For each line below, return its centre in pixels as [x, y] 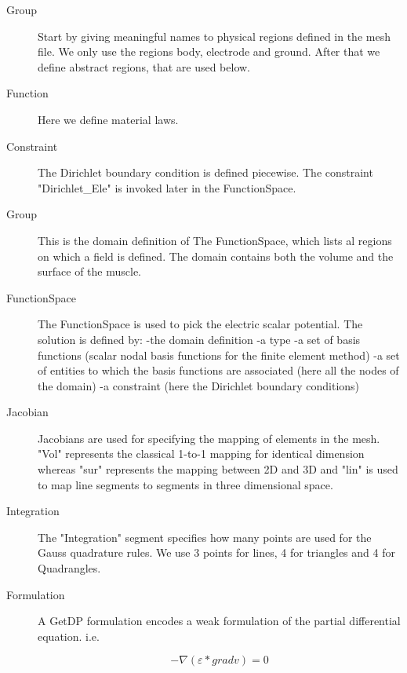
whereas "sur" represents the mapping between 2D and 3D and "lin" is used [218, 469]
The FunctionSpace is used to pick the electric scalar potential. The [200, 324]
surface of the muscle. [90, 271]
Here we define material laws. [108, 119]
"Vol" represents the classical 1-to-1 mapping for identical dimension [201, 454]
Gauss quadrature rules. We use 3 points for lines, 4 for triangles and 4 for [216, 552]
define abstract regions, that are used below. [144, 66]
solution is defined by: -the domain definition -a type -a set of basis [199, 339]
